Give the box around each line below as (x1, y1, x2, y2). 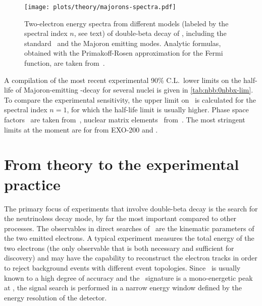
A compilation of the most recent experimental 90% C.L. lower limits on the (4, 74, 241, 85)
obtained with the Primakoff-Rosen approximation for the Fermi (24, 48, 223, 58)
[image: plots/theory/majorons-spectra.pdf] (24, 4, 176, 11)
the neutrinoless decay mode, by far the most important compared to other (4, 213, 237, 224)
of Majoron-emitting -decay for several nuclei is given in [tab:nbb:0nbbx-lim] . (15, 84, 253, 95)
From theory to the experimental (4, 154, 239, 174)
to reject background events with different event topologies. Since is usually (4, 263, 241, 273)
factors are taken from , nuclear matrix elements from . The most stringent (4, 114, 245, 124)
